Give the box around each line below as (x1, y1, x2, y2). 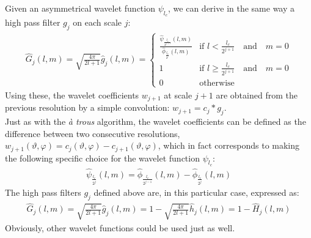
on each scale (73, 16, 122, 29)
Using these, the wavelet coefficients (5, 88, 139, 101)
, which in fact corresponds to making (158, 139, 300, 152)
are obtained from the (216, 88, 298, 101)
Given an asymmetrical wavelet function (5, 2, 155, 14)
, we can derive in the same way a (168, 2, 295, 14)
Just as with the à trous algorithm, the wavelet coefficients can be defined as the (5, 115, 306, 128)
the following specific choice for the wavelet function (5, 151, 200, 164)
